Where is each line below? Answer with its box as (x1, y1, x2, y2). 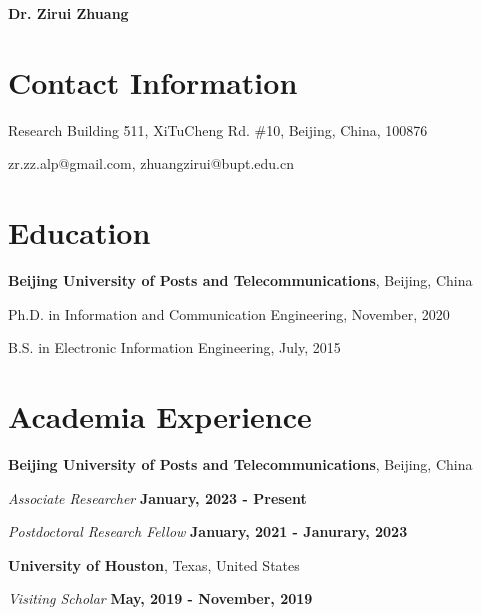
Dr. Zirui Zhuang (8, 3, 129, 23)
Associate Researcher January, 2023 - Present (8, 487, 307, 508)
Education (8, 212, 151, 253)
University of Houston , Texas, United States (8, 554, 300, 575)
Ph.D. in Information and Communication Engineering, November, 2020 (8, 303, 450, 324)
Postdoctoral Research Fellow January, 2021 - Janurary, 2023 (8, 521, 408, 542)
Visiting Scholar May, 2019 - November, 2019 (8, 588, 313, 609)
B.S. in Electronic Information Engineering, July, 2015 (8, 337, 341, 358)
